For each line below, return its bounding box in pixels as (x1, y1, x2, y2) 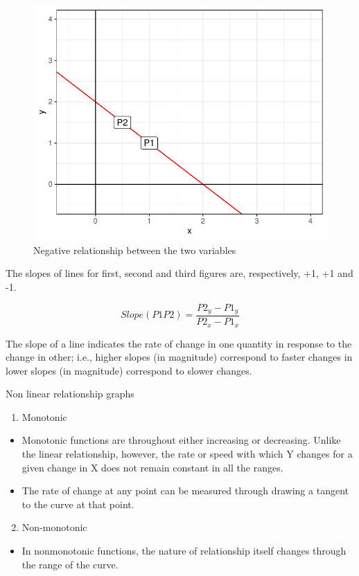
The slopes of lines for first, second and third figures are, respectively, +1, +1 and (6, 266, 353, 280)
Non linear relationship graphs (6, 386, 134, 401)
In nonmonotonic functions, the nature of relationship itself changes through (21, 543, 347, 558)
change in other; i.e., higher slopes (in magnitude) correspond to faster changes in (6, 350, 353, 364)
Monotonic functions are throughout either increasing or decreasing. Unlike (21, 433, 341, 447)
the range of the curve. (21, 557, 119, 571)
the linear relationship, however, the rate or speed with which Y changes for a (21, 447, 353, 461)
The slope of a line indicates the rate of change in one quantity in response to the (6, 336, 352, 350)
